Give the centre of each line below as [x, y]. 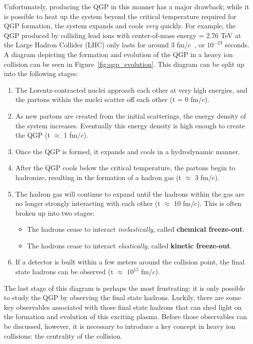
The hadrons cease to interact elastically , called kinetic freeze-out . [129, 245]
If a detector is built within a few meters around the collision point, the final [130, 262]
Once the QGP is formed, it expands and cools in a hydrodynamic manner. [128, 151]
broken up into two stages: [55, 212]
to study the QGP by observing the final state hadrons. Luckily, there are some [123, 297]
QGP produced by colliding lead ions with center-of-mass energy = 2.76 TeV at [123, 35]
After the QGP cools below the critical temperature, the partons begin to [125, 168]
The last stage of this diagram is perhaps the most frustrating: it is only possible [125, 288]
